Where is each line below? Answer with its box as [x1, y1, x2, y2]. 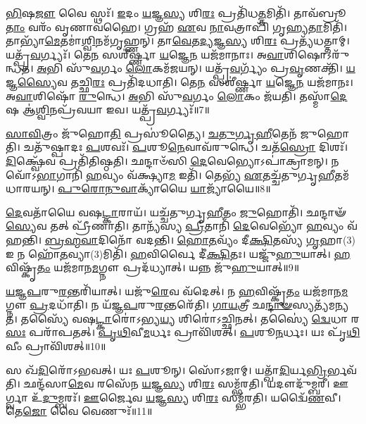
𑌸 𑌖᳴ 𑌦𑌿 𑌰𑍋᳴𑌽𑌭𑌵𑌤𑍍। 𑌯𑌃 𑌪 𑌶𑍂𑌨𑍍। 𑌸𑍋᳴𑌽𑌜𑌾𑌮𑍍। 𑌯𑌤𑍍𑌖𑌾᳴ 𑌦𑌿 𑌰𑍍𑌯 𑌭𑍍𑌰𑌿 [6, 362, 327, 377]
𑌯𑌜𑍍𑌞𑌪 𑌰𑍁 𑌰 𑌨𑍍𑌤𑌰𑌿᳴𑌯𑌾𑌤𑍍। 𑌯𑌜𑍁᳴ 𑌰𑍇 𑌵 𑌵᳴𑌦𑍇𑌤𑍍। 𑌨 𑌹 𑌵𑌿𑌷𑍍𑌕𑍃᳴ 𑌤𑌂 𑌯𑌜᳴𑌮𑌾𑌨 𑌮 [6, 283, 348, 298]
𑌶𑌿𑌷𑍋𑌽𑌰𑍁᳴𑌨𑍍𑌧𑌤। [284, 46, 350, 61]
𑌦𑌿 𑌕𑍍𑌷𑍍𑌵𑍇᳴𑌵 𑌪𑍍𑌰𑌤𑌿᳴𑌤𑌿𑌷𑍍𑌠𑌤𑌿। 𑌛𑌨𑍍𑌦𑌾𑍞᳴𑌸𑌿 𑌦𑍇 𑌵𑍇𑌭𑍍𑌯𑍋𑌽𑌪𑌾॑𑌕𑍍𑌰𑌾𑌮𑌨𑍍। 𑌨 [6, 153, 339, 168]
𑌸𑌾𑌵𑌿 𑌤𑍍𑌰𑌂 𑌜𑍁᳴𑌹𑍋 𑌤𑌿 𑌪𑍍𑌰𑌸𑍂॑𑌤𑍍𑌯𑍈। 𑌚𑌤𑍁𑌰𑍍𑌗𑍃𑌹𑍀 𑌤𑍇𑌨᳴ [6, 125, 297, 140]
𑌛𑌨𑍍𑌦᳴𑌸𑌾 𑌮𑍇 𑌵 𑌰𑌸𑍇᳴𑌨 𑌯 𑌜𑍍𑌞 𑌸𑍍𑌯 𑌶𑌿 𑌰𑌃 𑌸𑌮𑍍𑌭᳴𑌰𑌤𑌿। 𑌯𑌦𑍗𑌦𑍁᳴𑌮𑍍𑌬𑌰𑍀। [23, 376, 330, 391]
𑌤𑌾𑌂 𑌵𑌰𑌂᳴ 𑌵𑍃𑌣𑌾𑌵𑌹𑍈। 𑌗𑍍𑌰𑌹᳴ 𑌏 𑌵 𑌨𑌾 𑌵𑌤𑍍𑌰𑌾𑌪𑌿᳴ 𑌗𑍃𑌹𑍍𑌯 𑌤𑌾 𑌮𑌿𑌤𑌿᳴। [6, 19, 348, 34]
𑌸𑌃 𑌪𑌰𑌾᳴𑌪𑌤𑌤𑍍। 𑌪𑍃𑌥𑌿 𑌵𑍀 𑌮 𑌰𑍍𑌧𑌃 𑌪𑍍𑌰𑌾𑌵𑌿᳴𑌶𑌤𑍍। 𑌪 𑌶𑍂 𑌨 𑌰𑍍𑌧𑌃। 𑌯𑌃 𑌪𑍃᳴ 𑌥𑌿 [6, 325, 360, 339]
